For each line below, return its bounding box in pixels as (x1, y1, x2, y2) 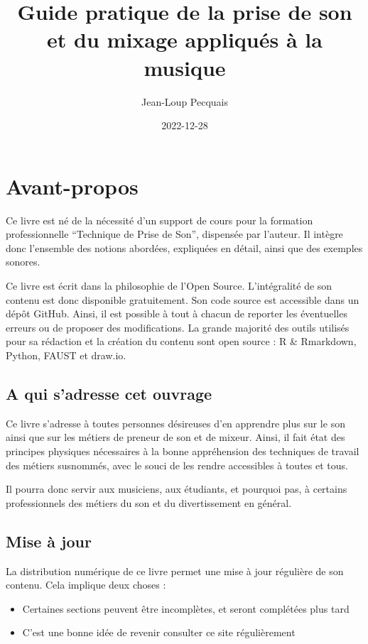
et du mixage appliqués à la (47, 25, 323, 54)
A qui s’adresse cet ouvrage (6, 382, 212, 404)
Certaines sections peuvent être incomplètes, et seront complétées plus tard (22, 601, 350, 616)
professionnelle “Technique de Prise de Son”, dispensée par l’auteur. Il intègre (6, 227, 343, 241)
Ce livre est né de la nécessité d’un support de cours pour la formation (6, 212, 313, 227)
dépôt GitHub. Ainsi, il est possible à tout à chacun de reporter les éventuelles (6, 306, 347, 321)
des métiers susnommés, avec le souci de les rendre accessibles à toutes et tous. (6, 457, 348, 472)
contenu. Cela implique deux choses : (6, 577, 166, 592)
